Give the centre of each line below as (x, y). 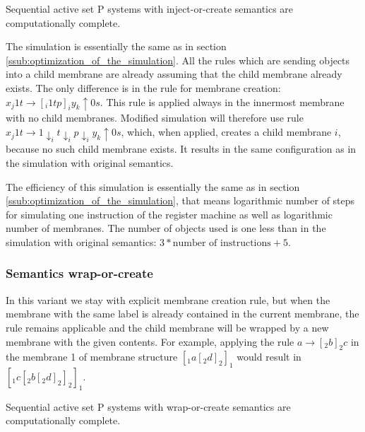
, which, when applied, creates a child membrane (226, 132)
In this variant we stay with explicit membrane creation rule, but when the (168, 299)
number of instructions (222, 243)
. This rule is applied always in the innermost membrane (222, 101)
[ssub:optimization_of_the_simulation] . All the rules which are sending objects (178, 60)
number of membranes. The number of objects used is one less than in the (166, 228)
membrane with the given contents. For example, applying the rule (150, 341)
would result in (269, 357)
